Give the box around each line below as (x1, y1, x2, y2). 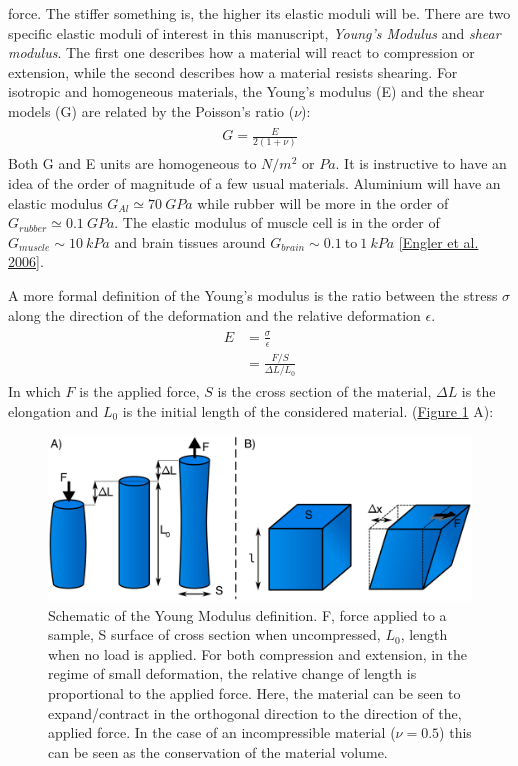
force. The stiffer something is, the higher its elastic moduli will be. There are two (8, 3, 511, 23)
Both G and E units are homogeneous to (8, 153, 257, 174)
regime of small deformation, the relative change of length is (48, 663, 417, 684)
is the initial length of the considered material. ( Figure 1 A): (122, 400, 494, 421)
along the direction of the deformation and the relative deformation (8, 304, 421, 325)
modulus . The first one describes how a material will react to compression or (8, 42, 475, 63)
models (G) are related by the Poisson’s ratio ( (8, 100, 295, 121)
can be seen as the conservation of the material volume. (48, 741, 388, 762)
